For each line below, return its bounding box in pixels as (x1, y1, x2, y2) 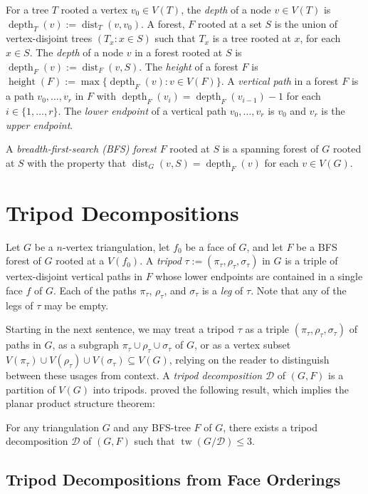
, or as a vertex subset (194, 337, 291, 352)
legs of (6, 297, 33, 312)
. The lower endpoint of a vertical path (58, 103, 227, 118)
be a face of (185, 239, 236, 254)
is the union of (274, 16, 338, 31)
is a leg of (201, 282, 243, 297)
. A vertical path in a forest (221, 73, 339, 88)
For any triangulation (6, 419, 99, 434)
